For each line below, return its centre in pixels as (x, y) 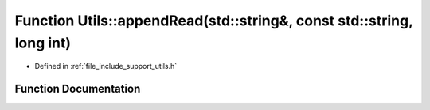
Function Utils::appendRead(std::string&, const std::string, (214, 21)
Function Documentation (78, 89)
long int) (43, 43)
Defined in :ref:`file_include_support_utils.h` (106, 66)
